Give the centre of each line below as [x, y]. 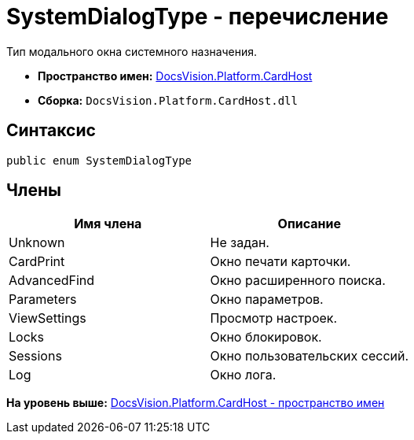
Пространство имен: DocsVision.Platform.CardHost [175, 76]
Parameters [43, 299]
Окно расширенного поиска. [298, 281]
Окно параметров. [267, 299]
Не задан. [240, 243]
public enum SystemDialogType [99, 160]
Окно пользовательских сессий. [310, 356]
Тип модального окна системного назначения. [132, 51]
